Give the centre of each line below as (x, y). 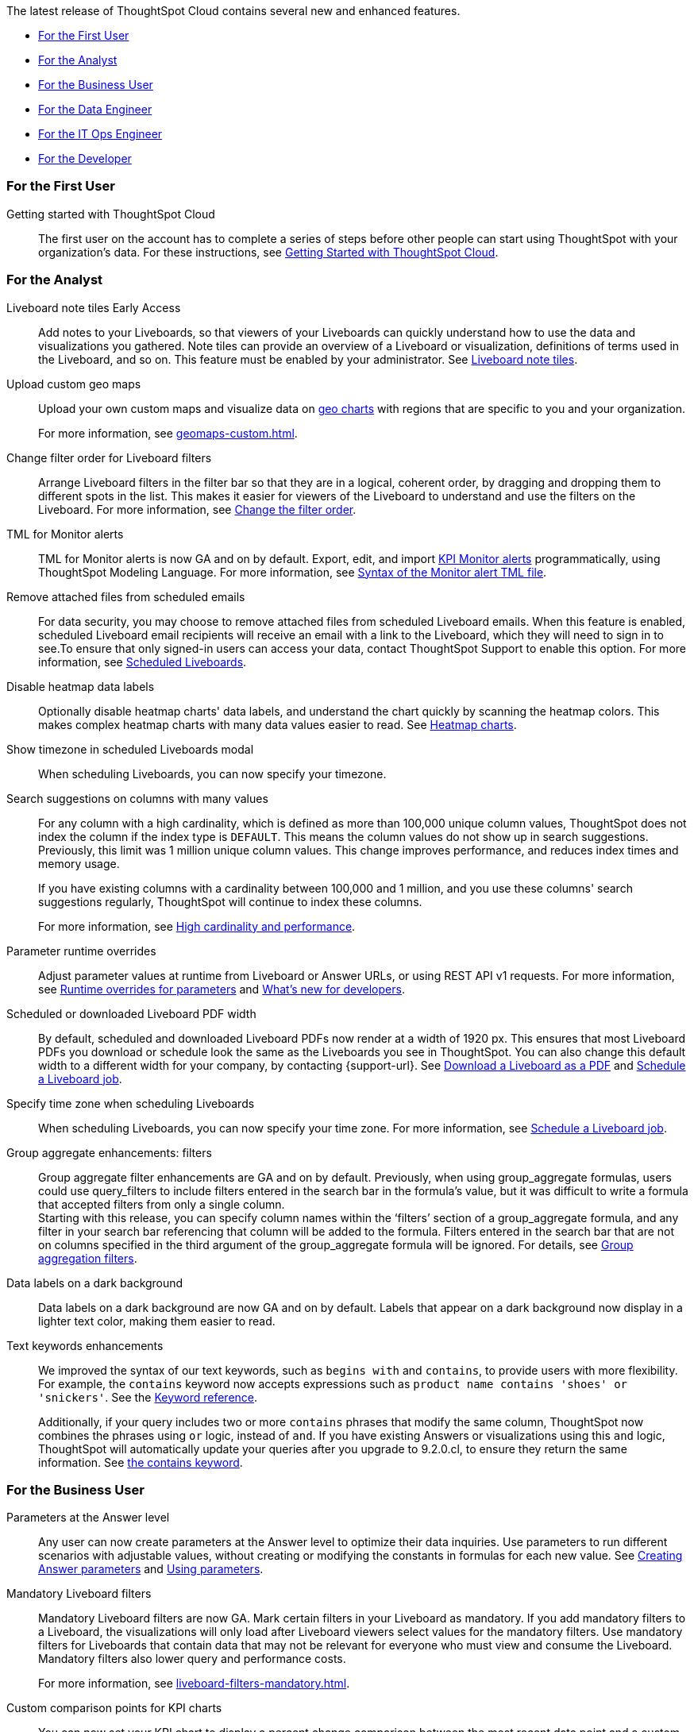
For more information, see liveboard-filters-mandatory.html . (194, 1684)
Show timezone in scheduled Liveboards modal (130, 749)
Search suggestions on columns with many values (137, 798)
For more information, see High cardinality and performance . (197, 926)
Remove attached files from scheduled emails (126, 596)
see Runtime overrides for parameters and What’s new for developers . (222, 989)
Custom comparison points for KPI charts (114, 1708)
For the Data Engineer (95, 109)
